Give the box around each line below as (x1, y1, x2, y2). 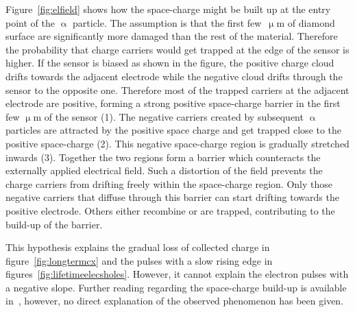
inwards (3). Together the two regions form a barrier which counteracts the (5, 149, 321, 164)
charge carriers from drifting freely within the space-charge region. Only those (5, 176, 332, 191)
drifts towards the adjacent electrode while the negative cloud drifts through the (5, 69, 343, 83)
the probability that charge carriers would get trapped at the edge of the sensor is (5, 42, 350, 56)
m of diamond (276, 15, 335, 29)
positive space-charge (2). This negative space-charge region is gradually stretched (5, 136, 350, 150)
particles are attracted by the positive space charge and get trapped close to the (5, 123, 342, 137)
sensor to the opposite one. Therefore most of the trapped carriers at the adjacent (5, 82, 350, 97)
